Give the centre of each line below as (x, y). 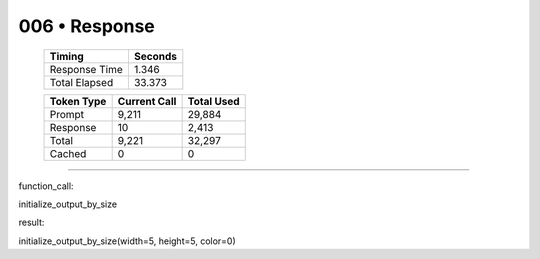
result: (31, 222)
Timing (66, 56)
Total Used (213, 101)
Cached (68, 153)
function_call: (46, 186)
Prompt (67, 114)
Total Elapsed (81, 82)
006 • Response (86, 26)
